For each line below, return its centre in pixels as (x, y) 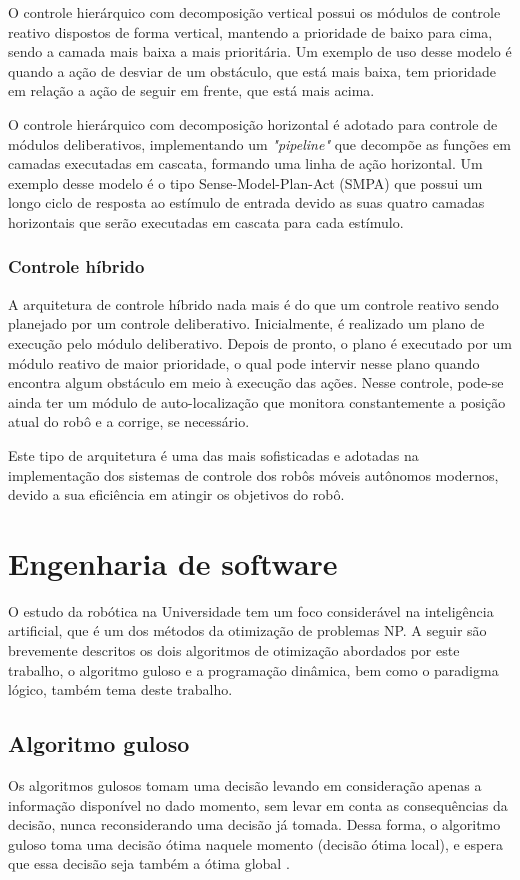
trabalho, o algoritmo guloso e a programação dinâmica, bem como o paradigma (253, 669)
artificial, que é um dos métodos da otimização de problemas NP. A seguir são (247, 630)
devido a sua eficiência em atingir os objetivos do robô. (176, 494)
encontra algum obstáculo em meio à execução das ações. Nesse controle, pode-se (256, 382)
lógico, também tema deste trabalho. (120, 689)
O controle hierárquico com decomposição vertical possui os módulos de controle (254, 12)
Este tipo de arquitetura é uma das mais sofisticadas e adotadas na (213, 454)
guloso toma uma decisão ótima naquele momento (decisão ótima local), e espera (255, 843)
